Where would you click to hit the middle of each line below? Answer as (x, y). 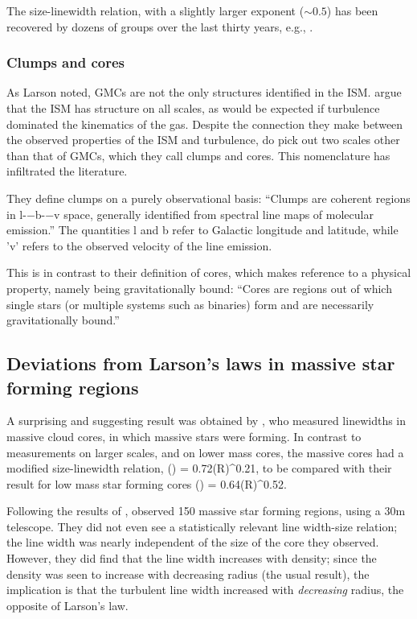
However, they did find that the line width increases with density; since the (192, 558)
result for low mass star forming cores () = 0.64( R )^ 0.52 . (147, 483)
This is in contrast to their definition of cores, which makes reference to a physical (209, 272)
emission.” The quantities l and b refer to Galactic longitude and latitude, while (202, 230)
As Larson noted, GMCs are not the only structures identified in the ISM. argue (204, 92)
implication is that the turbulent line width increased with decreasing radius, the (205, 590)
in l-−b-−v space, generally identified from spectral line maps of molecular (190, 214)
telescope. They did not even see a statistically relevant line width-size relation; (202, 526)
